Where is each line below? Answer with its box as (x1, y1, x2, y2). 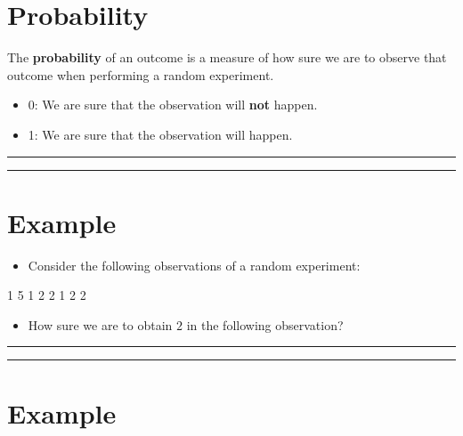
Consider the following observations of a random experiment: (28, 255, 361, 274)
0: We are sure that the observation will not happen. (28, 95, 318, 114)
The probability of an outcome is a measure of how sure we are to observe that (7, 48, 447, 67)
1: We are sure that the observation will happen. (28, 125, 293, 143)
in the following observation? (186, 315, 344, 334)
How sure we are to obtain (28, 315, 173, 334)
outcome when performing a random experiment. (7, 65, 274, 84)
